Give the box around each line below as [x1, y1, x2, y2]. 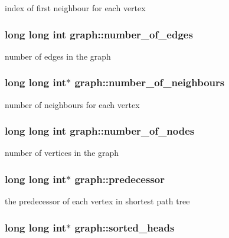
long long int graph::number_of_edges [5, 27, 193, 41]
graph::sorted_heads [74, 220, 175, 234]
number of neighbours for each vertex [5, 98, 140, 110]
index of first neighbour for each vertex [5, 2, 146, 14]
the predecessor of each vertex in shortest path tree [5, 195, 190, 207]
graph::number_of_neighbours [74, 75, 225, 90]
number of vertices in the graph [5, 146, 119, 159]
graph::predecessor [74, 171, 165, 186]
